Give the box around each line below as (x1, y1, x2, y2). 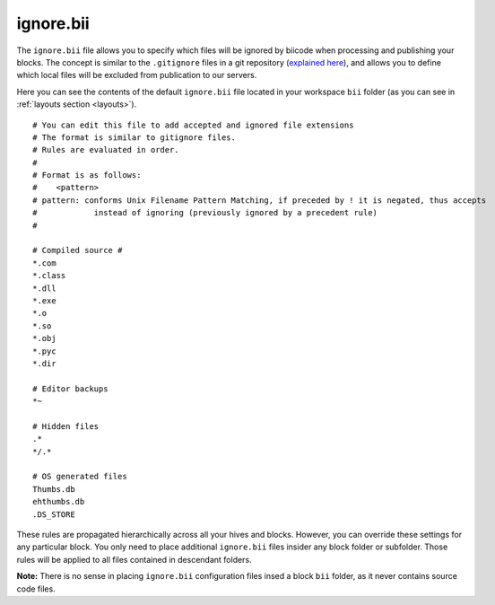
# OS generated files (32, 471, 127, 482)
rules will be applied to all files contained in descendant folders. (16, 554, 252, 565)
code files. (16, 583, 56, 594)
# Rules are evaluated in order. (32, 145, 179, 155)
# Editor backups (32, 383, 109, 394)
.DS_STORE (32, 509, 75, 520)
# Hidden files (32, 421, 100, 431)
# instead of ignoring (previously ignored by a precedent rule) (32, 207, 378, 218)
